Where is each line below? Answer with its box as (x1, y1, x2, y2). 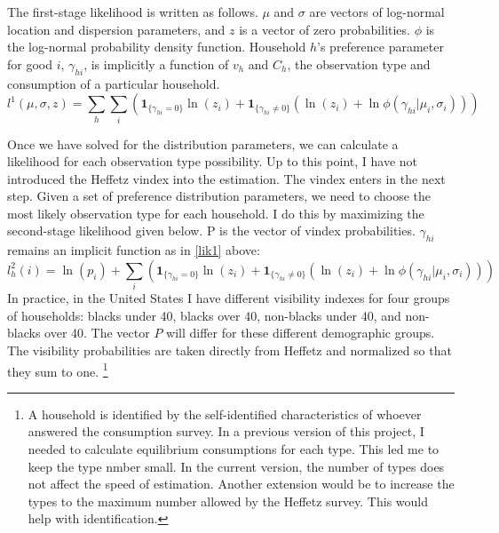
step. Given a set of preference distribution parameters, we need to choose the (7, 187, 432, 205)
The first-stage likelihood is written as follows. (7, 3, 258, 20)
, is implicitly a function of (83, 54, 229, 73)
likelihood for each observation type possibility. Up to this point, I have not (7, 152, 418, 171)
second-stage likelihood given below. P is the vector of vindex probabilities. (7, 221, 416, 240)
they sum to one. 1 (7, 359, 108, 380)
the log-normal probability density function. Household (7, 37, 306, 56)
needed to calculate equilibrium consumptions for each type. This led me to (28, 440, 440, 457)
